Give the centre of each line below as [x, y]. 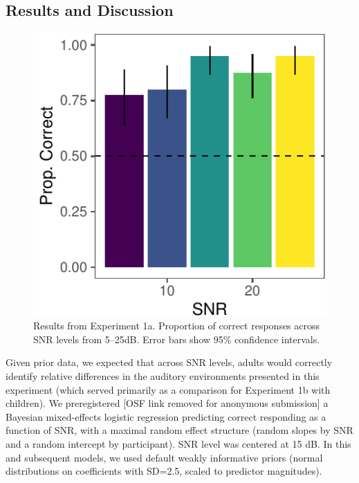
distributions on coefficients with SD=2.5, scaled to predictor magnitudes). [164, 471]
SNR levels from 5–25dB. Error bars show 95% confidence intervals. [177, 339]
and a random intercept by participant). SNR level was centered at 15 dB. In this [178, 444]
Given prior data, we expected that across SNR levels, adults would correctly [169, 362]
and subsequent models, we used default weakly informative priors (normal [164, 457]
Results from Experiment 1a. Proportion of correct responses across [177, 326]
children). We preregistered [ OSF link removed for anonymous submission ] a [167, 403]
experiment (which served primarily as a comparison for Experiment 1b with [168, 389]
